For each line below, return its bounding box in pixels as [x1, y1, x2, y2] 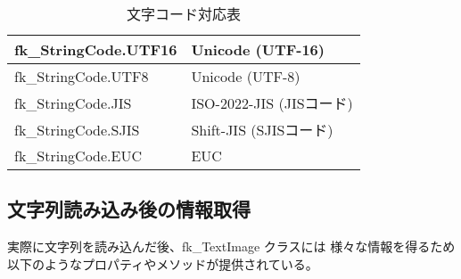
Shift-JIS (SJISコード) [191, 119, 333, 140]
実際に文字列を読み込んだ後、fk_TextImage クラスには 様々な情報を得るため [7, 237, 456, 256]
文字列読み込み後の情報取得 [7, 195, 251, 223]
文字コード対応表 [126, 4, 241, 24]
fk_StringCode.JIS [14, 92, 132, 113]
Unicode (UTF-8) [191, 66, 300, 86]
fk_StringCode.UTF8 [14, 66, 149, 86]
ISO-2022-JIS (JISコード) [191, 93, 353, 113]
